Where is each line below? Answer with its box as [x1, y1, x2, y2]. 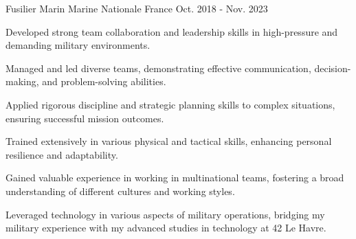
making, [5, 74, 39, 89]
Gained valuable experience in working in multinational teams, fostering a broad [5, 170, 344, 185]
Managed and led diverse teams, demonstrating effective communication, [5, 60, 311, 75]
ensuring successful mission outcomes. [5, 111, 164, 125]
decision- [314, 60, 351, 75]
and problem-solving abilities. [42, 74, 166, 89]
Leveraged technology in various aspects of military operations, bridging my [5, 207, 325, 221]
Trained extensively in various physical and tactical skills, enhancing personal [5, 134, 332, 148]
